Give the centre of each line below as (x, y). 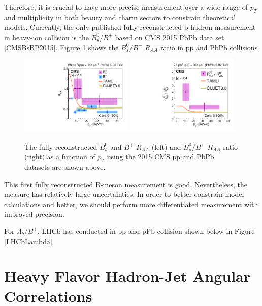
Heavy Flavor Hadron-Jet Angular (127, 276)
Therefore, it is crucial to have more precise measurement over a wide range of (126, 7)
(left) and (166, 146)
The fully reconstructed (61, 146)
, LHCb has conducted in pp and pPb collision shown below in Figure (146, 231)
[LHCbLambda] (28, 241)
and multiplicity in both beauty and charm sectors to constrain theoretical (120, 17)
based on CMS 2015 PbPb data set (170, 37)
